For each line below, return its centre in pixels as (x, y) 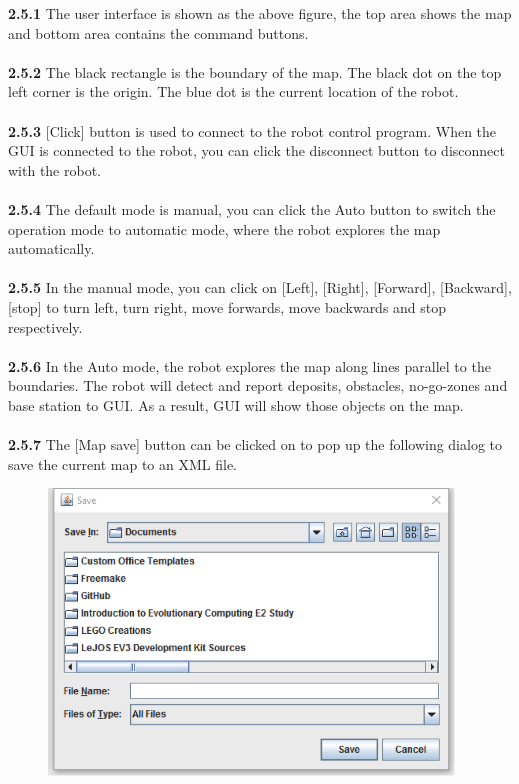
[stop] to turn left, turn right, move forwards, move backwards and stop (227, 306)
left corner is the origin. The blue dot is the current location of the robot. (233, 91)
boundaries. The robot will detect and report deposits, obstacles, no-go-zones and (258, 385)
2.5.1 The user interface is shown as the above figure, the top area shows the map (260, 13)
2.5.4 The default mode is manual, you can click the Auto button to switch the (252, 208)
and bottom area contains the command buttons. (158, 32)
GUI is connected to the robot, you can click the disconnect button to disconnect (256, 150)
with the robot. (55, 169)
